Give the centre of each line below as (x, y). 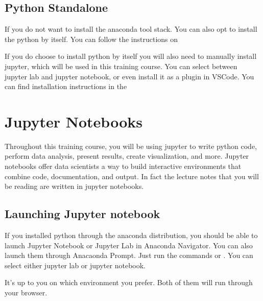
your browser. (26, 293)
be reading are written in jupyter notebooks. (74, 186)
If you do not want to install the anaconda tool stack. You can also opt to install (131, 29)
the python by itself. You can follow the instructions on (91, 39)
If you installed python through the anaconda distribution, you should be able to (131, 235)
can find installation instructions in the (66, 86)
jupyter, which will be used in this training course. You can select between (121, 66)
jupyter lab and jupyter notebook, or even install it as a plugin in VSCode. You (129, 76)
